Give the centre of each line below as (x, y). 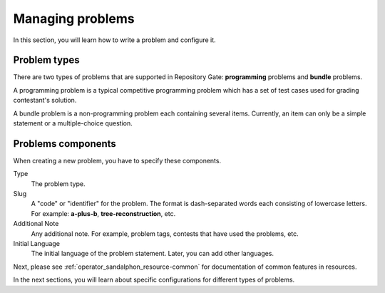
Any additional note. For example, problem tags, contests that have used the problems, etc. (165, 233)
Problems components (65, 144)
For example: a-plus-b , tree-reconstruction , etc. (103, 213)
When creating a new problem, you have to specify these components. (117, 160)
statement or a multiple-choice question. (73, 123)
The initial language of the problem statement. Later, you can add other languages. (153, 254)
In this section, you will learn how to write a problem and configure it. (115, 40)
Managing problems (74, 19)
